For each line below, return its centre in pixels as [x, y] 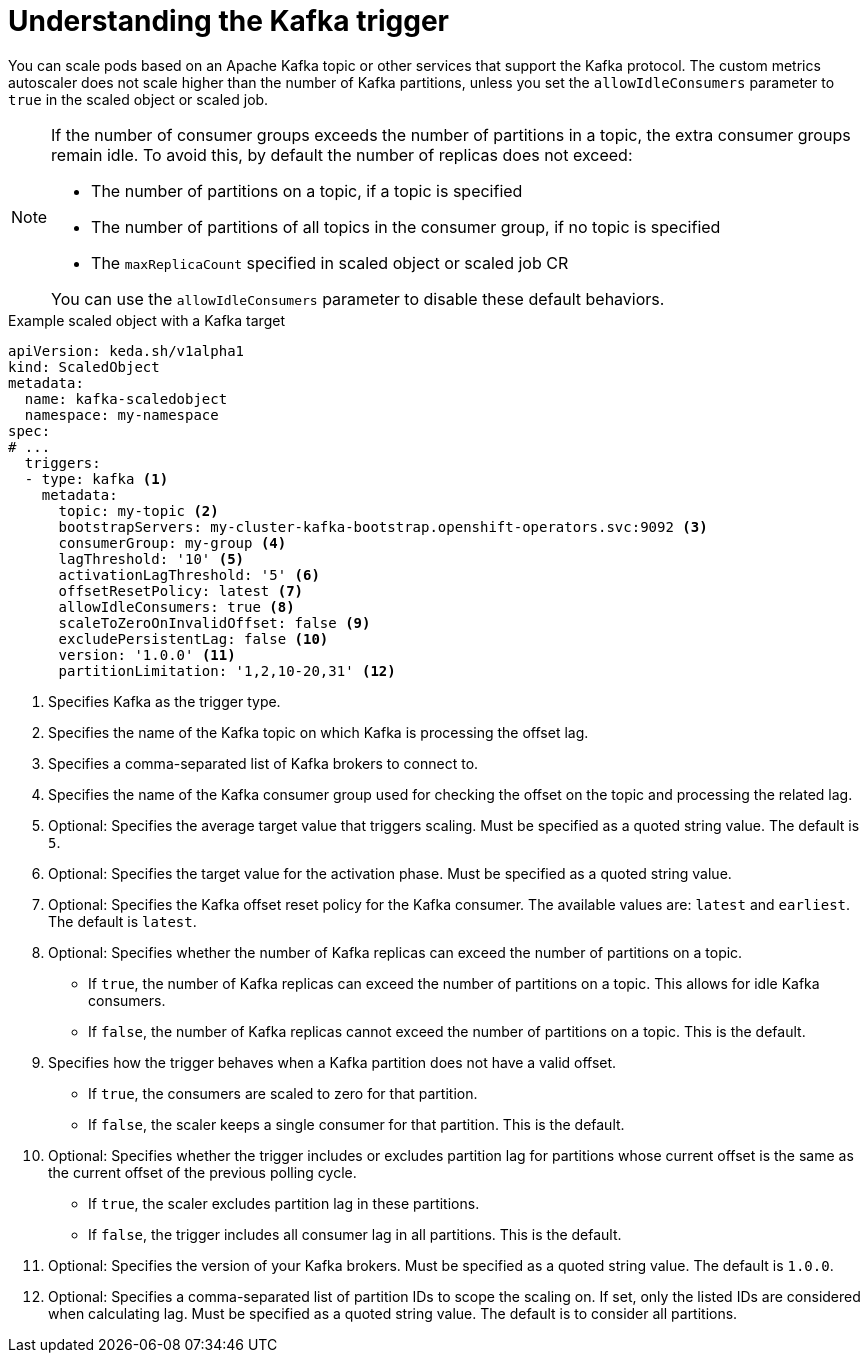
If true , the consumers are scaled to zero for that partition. [283, 1093]
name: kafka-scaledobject [126, 398]
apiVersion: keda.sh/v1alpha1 [126, 350]
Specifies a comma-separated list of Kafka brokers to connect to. [263, 763]
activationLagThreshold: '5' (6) [189, 574]
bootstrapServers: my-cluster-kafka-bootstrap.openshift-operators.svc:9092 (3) [383, 526]
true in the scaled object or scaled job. [138, 99]
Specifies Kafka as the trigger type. [164, 701]
